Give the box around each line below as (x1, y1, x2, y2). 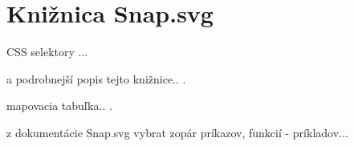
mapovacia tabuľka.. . (6, 97, 112, 114)
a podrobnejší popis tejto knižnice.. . (6, 70, 186, 87)
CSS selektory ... (6, 43, 88, 60)
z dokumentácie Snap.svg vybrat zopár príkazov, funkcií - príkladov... (6, 124, 348, 140)
